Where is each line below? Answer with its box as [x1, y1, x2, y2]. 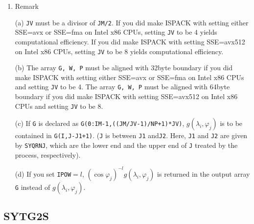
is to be [220, 118, 243, 128]
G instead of [15, 182, 50, 192]
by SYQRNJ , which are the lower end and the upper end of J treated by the [15, 140, 238, 150]
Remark [15, 1, 39, 11]
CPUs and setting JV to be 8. [15, 101, 103, 111]
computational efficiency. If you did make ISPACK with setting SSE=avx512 [15, 36, 245, 46]
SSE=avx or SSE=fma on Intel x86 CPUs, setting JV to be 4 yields [15, 27, 217, 37]
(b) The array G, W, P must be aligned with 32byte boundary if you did [15, 62, 233, 73]
